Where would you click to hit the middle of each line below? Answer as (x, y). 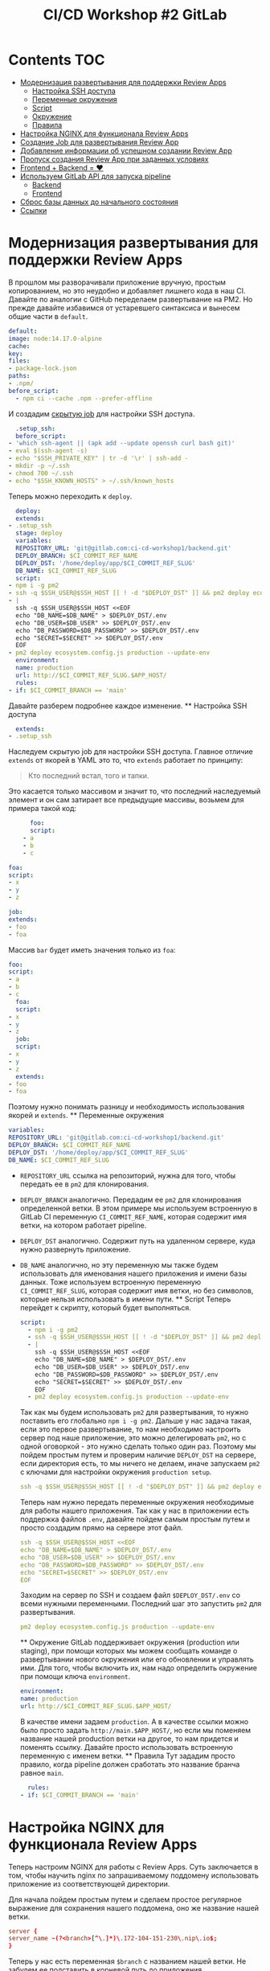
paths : (19, 376)
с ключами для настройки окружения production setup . (116, 1472)
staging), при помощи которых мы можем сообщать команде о (129, 1651)
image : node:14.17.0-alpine (55, 338)
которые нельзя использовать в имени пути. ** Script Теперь (125, 1299)
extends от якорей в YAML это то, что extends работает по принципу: (126, 760)
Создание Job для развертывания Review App (99, 141)
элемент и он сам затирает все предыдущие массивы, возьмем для (126, 800)
